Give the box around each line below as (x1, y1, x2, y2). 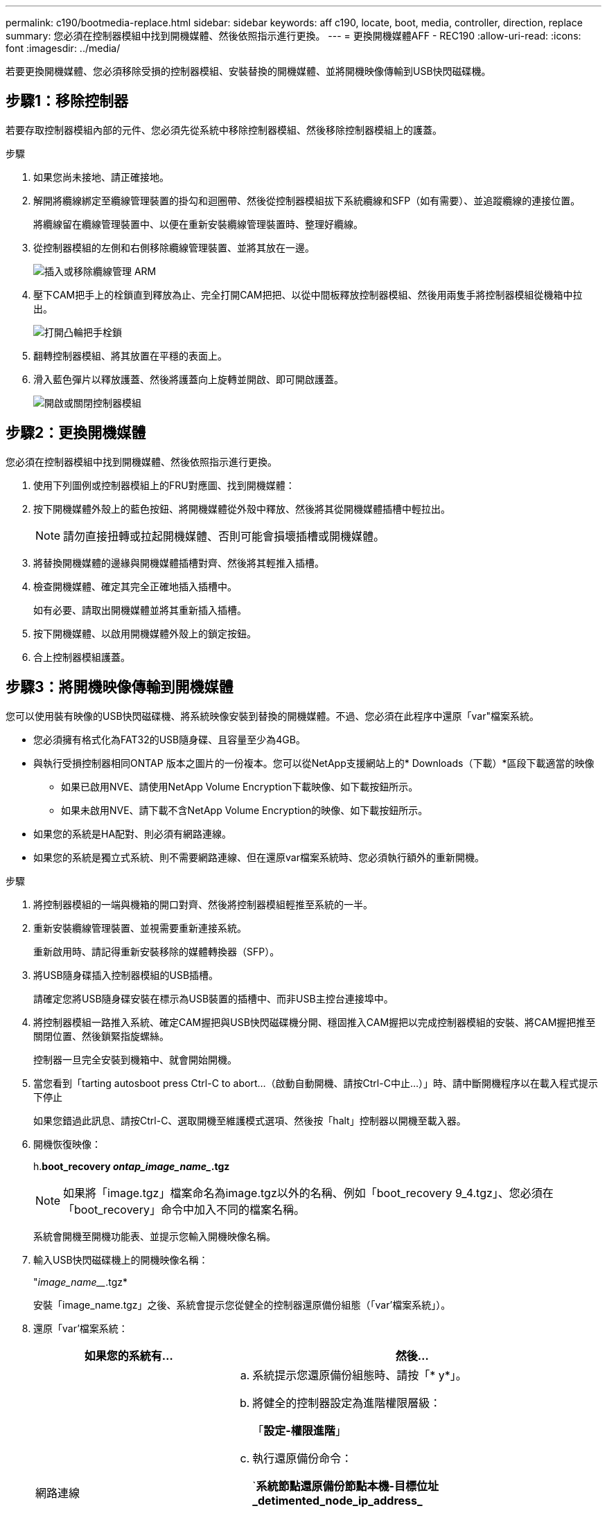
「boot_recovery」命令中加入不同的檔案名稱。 (63, 1202, 305, 1216)
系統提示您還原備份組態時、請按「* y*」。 (252, 1368, 467, 1382)
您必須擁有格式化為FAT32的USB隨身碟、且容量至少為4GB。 (33, 733, 306, 745)
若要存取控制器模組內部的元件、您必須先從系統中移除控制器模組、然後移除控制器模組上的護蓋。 (6, 123, 442, 136)
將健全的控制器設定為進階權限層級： (252, 1395, 441, 1410)
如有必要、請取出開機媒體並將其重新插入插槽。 (33, 603, 247, 616)
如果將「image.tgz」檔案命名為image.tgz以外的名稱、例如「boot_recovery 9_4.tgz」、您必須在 (63, 1185, 554, 1200)
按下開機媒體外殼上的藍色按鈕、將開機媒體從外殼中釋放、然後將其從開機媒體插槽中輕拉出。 (33, 502, 450, 515)
